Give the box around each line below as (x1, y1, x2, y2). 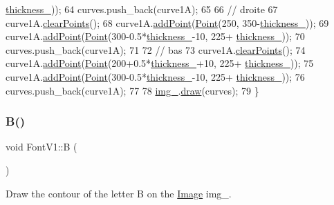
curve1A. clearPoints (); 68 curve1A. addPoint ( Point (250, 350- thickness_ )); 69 (6, 15, 329, 30)
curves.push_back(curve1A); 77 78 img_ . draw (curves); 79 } (6, 83, 259, 97)
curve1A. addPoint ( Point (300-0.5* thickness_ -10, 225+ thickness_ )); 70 (6, 29, 305, 43)
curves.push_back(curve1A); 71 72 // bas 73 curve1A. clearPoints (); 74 (6, 42, 306, 57)
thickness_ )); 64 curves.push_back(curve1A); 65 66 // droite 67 (6, 2, 278, 16)
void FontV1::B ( (6, 139, 77, 154)
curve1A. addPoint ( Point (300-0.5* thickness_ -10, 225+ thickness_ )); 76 (6, 69, 305, 84)
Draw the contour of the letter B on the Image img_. (6, 186, 232, 200)
